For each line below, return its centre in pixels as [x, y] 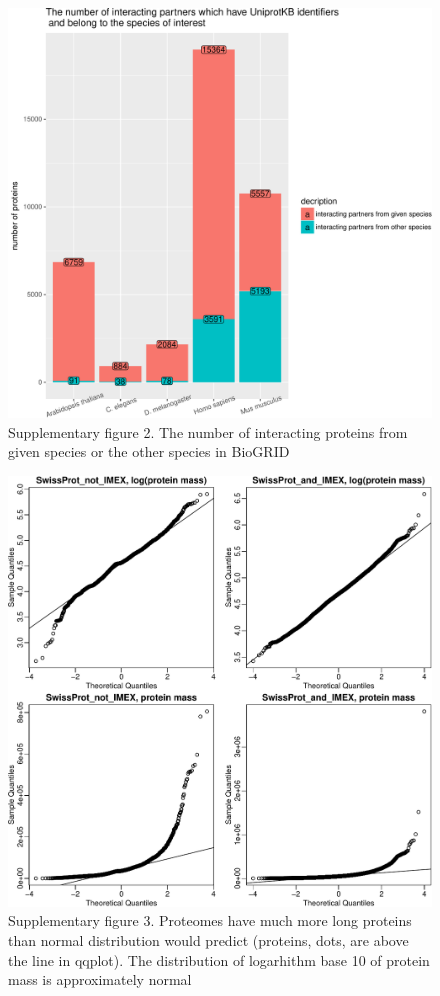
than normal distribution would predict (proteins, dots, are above [208, 940]
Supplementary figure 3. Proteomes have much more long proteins [210, 920]
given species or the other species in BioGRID [149, 451]
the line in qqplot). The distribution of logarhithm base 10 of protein [219, 959]
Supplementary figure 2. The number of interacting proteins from [208, 431]
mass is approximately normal [100, 979]
